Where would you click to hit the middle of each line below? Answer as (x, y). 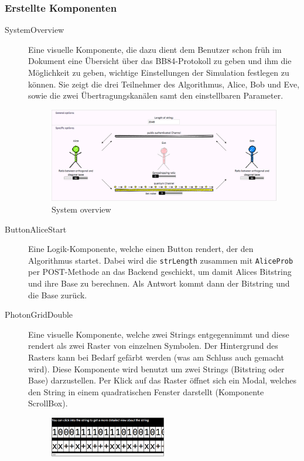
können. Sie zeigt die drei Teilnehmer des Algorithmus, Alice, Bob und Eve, (164, 84)
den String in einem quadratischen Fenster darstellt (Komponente (146, 391)
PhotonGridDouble (39, 314)
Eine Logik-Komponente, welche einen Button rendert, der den (141, 249)
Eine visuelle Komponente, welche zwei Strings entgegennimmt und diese (159, 334)
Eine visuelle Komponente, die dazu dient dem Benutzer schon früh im (155, 49)
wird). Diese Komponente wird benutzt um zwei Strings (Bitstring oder (156, 369)
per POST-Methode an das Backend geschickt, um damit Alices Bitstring (160, 272)
